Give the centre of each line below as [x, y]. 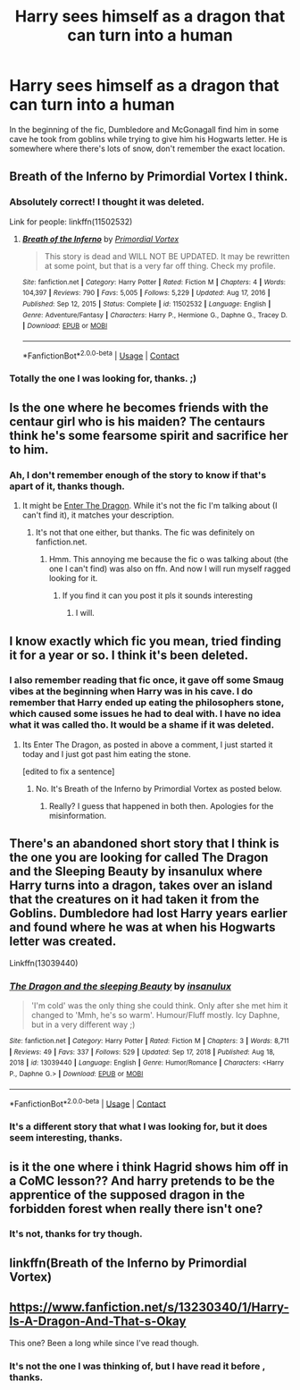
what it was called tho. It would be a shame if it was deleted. [142, 725]
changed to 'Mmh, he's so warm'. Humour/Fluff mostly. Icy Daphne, [155, 1015]
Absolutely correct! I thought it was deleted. [107, 202]
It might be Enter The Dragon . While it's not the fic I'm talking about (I [150, 506]
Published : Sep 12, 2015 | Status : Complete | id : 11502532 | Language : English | [146, 304]
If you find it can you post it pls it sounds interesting [157, 595]
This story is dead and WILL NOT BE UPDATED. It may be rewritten [167, 256]
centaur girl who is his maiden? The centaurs [137, 421]
